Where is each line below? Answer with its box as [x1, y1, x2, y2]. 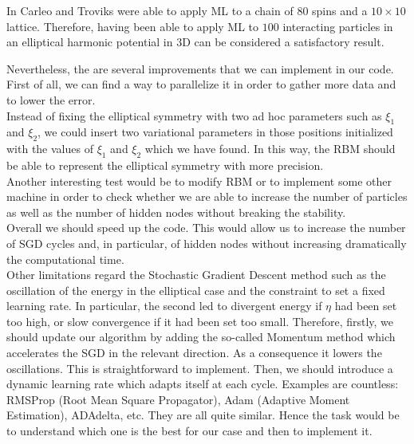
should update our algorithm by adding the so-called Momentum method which [6, 328, 396, 345]
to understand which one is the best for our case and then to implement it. [6, 422, 373, 439]
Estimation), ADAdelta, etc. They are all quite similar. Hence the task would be [6, 407, 400, 423]
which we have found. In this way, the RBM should [144, 140, 396, 157]
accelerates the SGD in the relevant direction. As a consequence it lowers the [6, 344, 382, 361]
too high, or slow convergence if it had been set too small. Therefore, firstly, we [6, 312, 394, 329]
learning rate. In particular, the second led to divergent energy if [6, 297, 322, 314]
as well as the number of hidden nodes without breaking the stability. [6, 203, 346, 220]
